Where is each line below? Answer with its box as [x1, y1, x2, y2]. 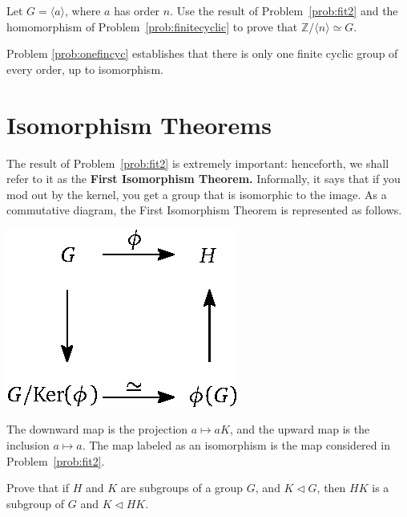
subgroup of [6, 495, 65, 511]
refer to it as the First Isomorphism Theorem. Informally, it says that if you [6, 170, 401, 187]
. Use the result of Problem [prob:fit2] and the [170, 2, 398, 18]
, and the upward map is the [229, 421, 370, 438]
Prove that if [6, 479, 70, 496]
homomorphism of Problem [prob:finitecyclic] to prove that [6, 18, 298, 35]
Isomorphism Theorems [6, 108, 272, 140]
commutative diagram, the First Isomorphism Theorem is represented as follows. [6, 202, 402, 218]
